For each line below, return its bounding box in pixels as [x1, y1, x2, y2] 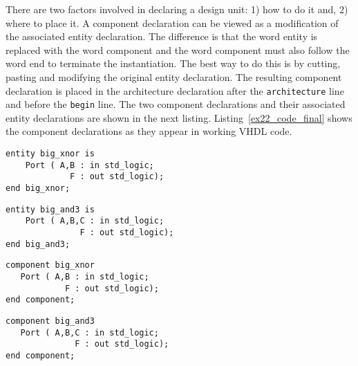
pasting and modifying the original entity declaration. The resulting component [6, 69, 342, 84]
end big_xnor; [6, 183, 70, 194]
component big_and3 [6, 315, 95, 326]
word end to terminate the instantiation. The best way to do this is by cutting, [6, 56, 341, 71]
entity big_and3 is [6, 204, 95, 214]
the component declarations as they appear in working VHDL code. [6, 124, 292, 138]
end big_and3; [6, 239, 70, 249]
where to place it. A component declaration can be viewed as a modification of [6, 15, 339, 30]
